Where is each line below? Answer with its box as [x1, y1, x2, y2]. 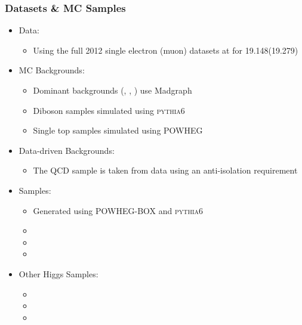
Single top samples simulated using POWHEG [33, 124, 203, 137]
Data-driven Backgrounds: [19, 144, 115, 156]
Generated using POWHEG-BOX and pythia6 [33, 204, 204, 216]
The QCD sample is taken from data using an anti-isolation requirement [33, 164, 298, 177]
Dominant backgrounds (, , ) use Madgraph [33, 84, 192, 96]
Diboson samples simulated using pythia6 [33, 104, 185, 116]
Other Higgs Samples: [19, 267, 98, 280]
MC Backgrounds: [19, 64, 85, 76]
